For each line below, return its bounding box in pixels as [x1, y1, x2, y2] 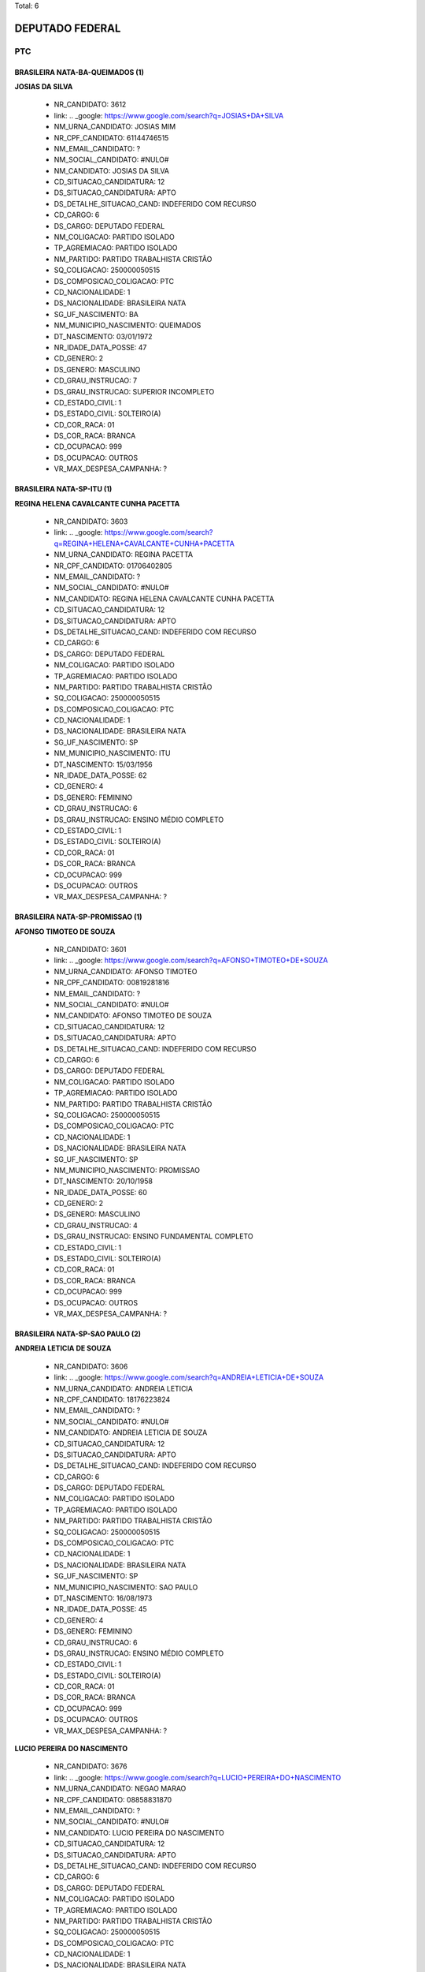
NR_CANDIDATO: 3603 [54, 517, 128, 526]
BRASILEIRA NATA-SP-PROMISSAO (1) [14, 912, 142, 922]
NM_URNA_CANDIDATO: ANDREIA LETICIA [54, 1384, 193, 1393]
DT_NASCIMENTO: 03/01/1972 [54, 331, 153, 341]
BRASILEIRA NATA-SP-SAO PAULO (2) [14, 1329, 142, 1339]
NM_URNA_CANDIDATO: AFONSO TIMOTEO [54, 966, 198, 976]
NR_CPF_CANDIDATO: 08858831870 [54, 1795, 172, 1804]
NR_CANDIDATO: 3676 [54, 1761, 128, 1771]
